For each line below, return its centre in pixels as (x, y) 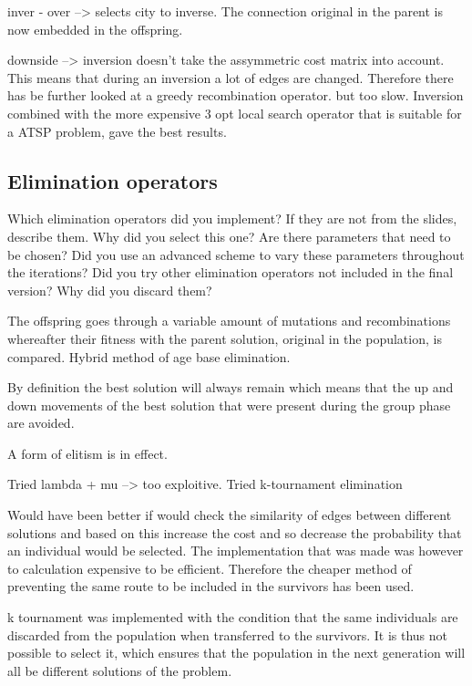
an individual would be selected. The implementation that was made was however (236, 551)
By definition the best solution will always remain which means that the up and (231, 387)
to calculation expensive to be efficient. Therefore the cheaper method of (210, 568)
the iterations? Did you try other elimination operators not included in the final (231, 272)
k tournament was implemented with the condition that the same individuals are (233, 617)
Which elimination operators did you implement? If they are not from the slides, (232, 218)
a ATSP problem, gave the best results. (117, 131)
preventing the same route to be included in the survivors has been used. (211, 586)
